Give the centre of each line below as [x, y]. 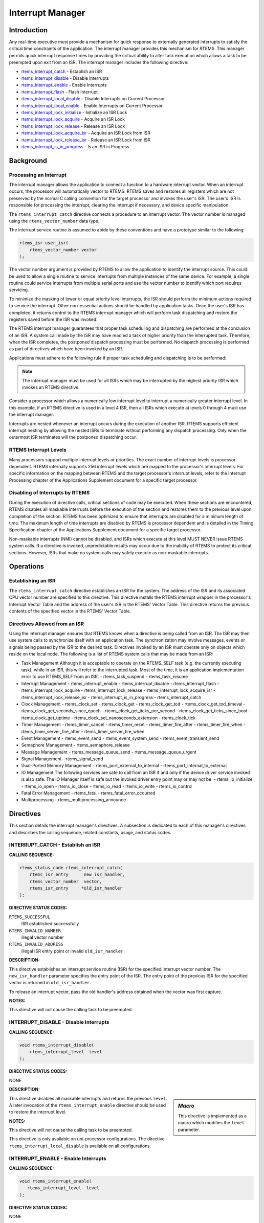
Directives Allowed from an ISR [46, 624]
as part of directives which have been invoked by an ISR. [66, 349]
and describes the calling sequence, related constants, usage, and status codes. [90, 832]
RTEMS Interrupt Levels [38, 450]
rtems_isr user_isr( [44, 243]
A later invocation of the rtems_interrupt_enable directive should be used [88, 1105]
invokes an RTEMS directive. [51, 387]
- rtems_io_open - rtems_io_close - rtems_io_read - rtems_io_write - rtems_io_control [107, 786]
